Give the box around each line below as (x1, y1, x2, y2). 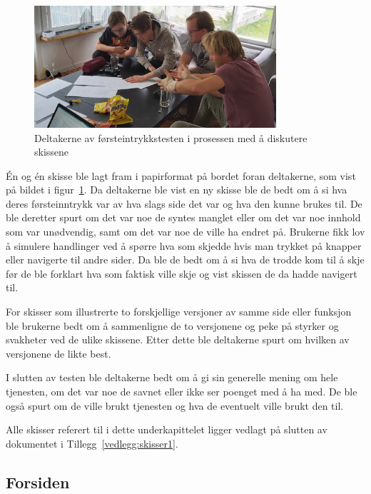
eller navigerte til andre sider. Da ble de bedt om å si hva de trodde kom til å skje (6, 252, 365, 267)
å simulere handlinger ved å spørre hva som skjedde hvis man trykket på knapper (6, 238, 362, 253)
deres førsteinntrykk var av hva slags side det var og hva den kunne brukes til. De (6, 196, 362, 211)
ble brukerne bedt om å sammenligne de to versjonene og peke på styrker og (6, 318, 339, 333)
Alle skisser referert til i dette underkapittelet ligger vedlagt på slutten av (6, 422, 327, 437)
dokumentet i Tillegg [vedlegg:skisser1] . (6, 435, 178, 450)
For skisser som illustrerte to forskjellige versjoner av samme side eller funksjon (6, 304, 352, 319)
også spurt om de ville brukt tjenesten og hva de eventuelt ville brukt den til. (6, 398, 344, 413)
